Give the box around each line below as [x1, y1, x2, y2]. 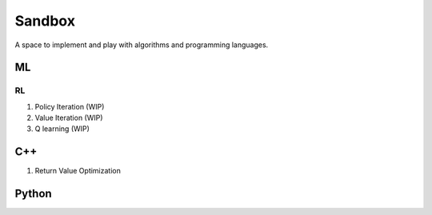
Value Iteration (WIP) [34, 113, 103, 123]
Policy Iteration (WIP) [34, 102, 105, 111]
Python [14, 187, 52, 201]
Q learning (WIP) [34, 124, 90, 133]
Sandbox [14, 12, 76, 30]
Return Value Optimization [34, 166, 122, 176]
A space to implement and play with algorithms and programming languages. [14, 40, 269, 50]
